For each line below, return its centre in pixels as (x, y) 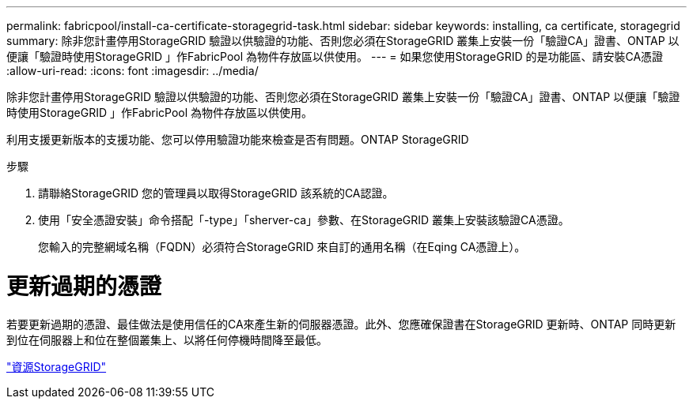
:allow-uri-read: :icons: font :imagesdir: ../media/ (133, 71)
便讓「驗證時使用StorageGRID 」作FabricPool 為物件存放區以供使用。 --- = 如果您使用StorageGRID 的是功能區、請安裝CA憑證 (335, 56)
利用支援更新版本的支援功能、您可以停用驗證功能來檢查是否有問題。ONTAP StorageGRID (238, 139)
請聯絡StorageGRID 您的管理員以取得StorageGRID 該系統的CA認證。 (216, 193)
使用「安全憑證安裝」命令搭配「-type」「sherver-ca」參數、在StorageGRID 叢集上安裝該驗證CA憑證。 (304, 220)
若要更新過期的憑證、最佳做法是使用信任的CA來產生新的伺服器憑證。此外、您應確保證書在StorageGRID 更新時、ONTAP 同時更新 (341, 324)
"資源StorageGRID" (57, 366)
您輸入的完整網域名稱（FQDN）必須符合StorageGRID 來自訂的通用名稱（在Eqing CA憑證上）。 (282, 247)
